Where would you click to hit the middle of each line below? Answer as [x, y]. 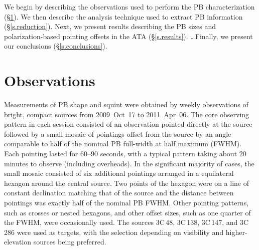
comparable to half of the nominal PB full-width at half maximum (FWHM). [123, 144]
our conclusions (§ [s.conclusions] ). [56, 46]
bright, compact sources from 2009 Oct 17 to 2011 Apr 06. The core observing [127, 114]
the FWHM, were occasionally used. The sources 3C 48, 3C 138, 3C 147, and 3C [126, 222]
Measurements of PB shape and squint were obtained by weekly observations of [126, 104]
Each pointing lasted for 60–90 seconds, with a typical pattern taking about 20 [125, 154]
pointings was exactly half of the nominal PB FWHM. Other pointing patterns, [126, 203]
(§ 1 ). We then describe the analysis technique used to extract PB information [123, 16]
